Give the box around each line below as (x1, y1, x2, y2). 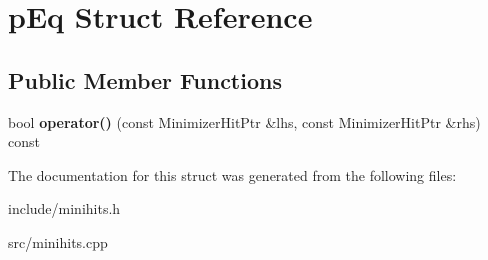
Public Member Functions (8, 64, 282, 95)
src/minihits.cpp (8, 231, 108, 252)
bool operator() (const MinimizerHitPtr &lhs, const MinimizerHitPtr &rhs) (8, 111, 481, 132)
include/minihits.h (8, 198, 121, 219)
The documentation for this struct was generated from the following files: (8, 164, 457, 185)
